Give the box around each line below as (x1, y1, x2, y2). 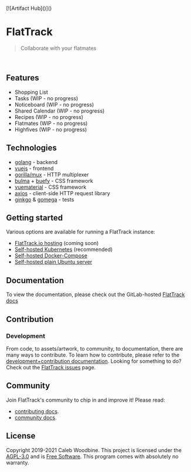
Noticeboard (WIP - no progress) (14, 101, 94, 108)
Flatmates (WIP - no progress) (14, 120, 88, 127)
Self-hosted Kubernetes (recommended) (14, 246, 113, 253)
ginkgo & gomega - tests (14, 196, 74, 203)
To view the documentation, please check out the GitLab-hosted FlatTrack (6, 291, 185, 298)
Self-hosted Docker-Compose (14, 252, 88, 259)
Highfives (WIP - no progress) (14, 125, 87, 133)
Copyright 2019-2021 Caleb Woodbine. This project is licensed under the (6, 446, 182, 453)
